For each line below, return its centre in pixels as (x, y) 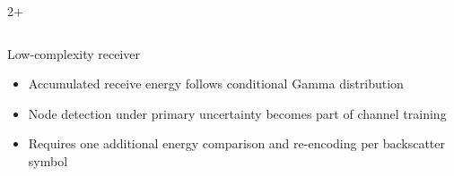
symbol (48, 160)
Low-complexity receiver (74, 53)
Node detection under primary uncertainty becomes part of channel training (237, 113)
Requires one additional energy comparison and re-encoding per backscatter (237, 143)
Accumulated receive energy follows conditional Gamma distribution (216, 84)
